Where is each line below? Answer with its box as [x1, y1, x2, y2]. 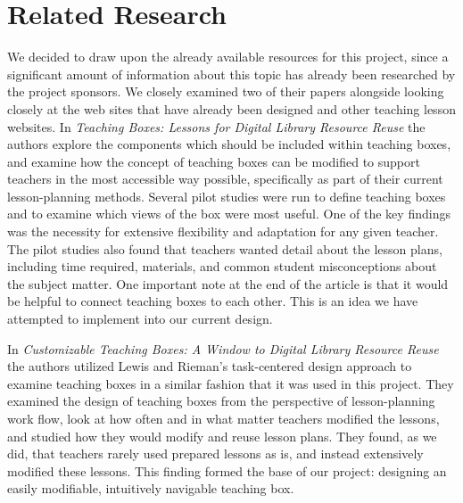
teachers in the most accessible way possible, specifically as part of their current [7, 169, 443, 188]
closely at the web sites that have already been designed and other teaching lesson [7, 99, 456, 118]
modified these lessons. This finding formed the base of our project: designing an [7, 461, 447, 480]
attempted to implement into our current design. [7, 309, 273, 328]
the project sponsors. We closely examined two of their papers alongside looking [7, 82, 444, 101]
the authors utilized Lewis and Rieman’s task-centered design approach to [7, 357, 412, 375]
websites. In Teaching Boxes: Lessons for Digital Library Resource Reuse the [7, 117, 426, 136]
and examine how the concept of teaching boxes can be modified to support [7, 152, 420, 170]
